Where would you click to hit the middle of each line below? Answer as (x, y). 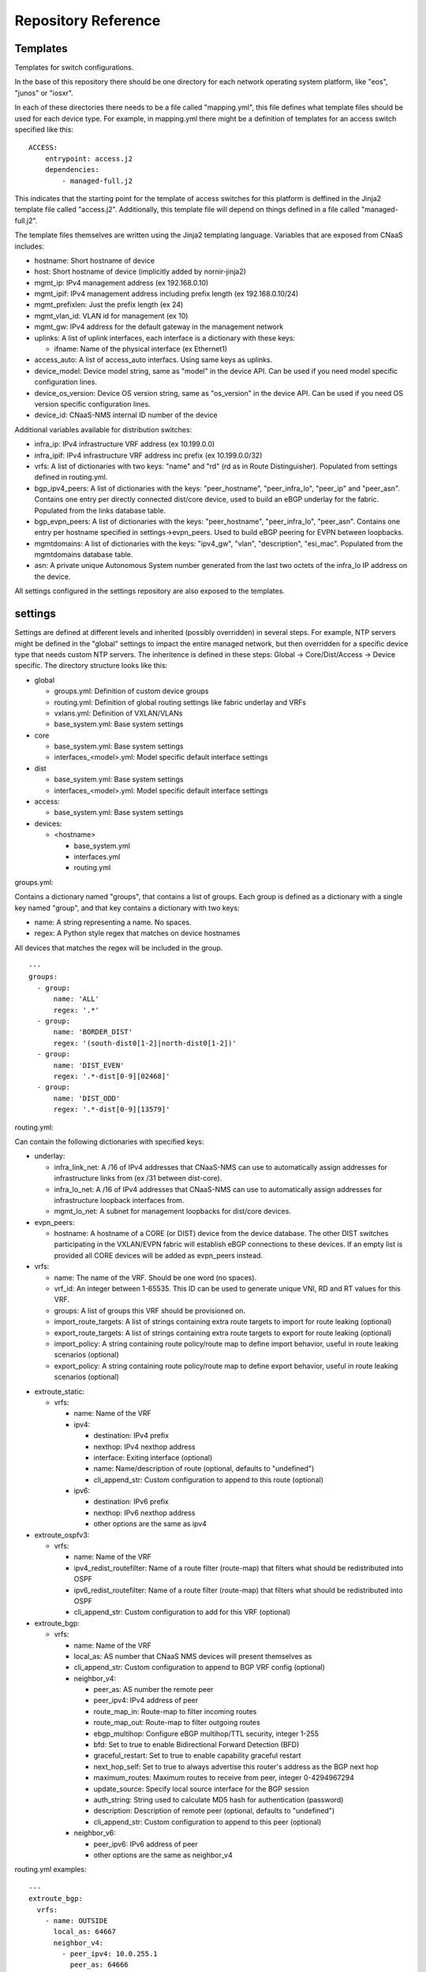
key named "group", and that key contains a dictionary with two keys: (127, 908)
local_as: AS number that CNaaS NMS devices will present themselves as (193, 1656)
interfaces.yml (97, 857)
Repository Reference (88, 21)
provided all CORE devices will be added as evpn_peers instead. (159, 1255)
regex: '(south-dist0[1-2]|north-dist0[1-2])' (145, 1043)
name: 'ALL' (77, 999)
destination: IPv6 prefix (131, 1502)
